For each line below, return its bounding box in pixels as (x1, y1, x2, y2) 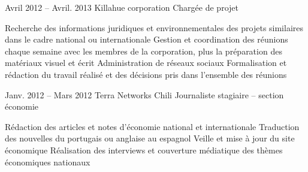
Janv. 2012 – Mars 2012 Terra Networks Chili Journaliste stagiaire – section (5, 88, 284, 101)
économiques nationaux (5, 155, 90, 168)
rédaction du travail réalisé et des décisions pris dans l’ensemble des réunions (5, 68, 287, 80)
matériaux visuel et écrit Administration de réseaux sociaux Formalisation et (5, 56, 287, 69)
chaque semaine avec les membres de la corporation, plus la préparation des (5, 44, 282, 57)
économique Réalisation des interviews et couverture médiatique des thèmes (5, 143, 283, 156)
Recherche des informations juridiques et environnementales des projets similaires (5, 21, 304, 34)
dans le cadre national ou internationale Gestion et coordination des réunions (5, 33, 288, 46)
